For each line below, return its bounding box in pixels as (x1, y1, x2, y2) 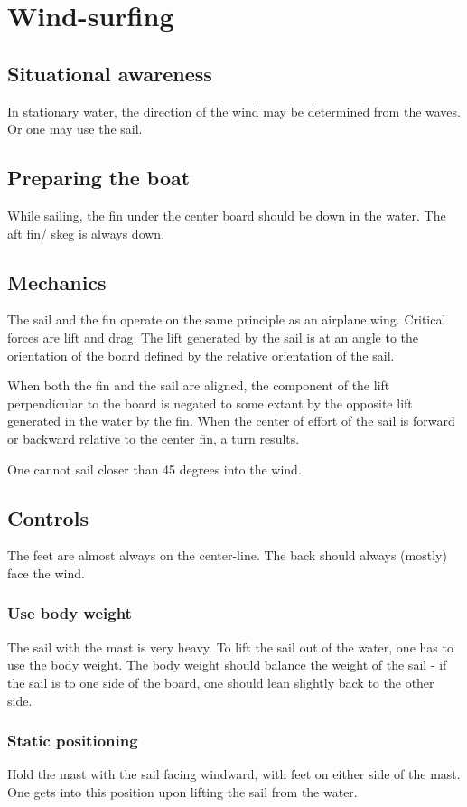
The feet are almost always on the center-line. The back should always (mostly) (7, 546, 447, 565)
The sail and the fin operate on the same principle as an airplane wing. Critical (7, 310, 446, 329)
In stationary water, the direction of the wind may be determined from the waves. (7, 101, 461, 120)
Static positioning (7, 729, 138, 752)
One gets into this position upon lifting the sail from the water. (7, 782, 358, 801)
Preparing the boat (7, 164, 191, 192)
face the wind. (7, 563, 85, 582)
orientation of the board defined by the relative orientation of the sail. (7, 345, 395, 364)
